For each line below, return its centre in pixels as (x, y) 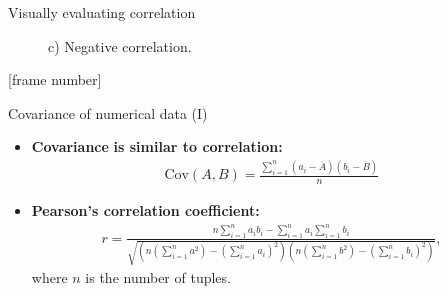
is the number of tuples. (158, 277)
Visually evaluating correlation (102, 12)
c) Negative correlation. (120, 45)
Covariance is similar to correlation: (157, 146)
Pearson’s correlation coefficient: (145, 210)
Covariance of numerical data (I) (108, 112)
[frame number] (55, 79)
